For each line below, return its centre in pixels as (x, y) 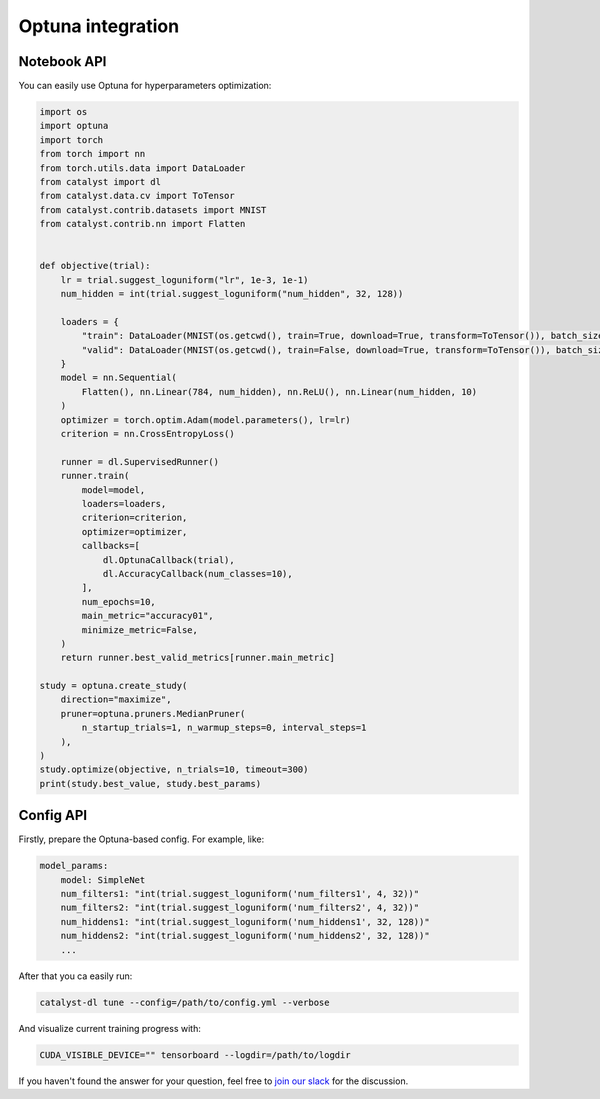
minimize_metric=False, (140, 629)
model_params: (74, 866)
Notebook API (62, 61)
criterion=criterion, (134, 518)
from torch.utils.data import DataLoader (142, 168)
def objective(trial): (95, 266)
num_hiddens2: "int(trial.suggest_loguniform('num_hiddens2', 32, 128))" (245, 936)
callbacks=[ (110, 546)
